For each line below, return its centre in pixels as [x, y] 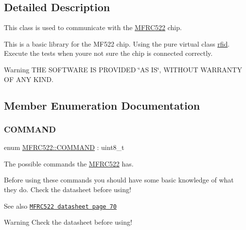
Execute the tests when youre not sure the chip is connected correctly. [108, 53]
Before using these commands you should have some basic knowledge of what [119, 180]
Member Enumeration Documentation [102, 105]
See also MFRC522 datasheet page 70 [60, 205]
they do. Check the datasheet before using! [68, 189]
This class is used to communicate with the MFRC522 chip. [93, 27]
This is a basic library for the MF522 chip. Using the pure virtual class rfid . [117, 43]
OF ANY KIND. [29, 79]
